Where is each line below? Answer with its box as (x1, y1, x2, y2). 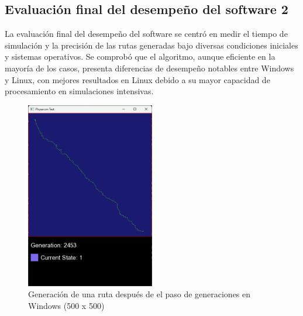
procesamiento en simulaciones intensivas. (5, 85, 154, 97)
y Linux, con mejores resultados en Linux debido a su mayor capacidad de (5, 73, 270, 85)
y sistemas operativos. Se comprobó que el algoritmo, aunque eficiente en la (5, 50, 276, 63)
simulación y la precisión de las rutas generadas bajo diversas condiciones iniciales (5, 39, 298, 51)
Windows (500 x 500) (28, 300, 105, 312)
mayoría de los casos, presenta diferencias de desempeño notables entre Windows (5, 61, 294, 74)
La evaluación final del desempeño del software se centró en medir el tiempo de (5, 28, 288, 40)
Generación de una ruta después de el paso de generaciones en (28, 288, 251, 300)
